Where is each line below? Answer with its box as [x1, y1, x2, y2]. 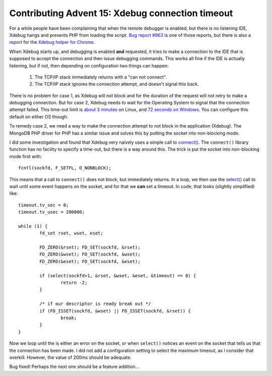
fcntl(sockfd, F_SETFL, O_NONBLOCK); [18, 165, 112, 171]
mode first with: [9, 153, 42, 159]
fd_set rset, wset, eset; [39, 230, 103, 236]
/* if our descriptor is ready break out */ [39, 301, 151, 307]
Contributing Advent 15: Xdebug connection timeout [9, 8, 233, 19]
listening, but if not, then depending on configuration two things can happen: [9, 62, 169, 69]
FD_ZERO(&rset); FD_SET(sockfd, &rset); [39, 244, 141, 250]
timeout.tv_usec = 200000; [18, 209, 85, 215]
